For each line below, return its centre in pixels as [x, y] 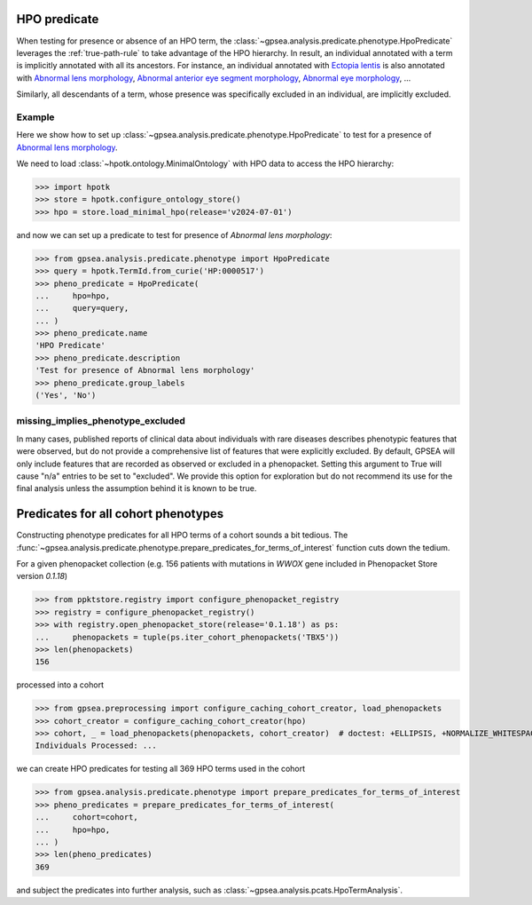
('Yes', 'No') [66, 396]
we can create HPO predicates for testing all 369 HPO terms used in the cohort [161, 769]
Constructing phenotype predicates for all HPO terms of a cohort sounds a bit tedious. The [182, 535]
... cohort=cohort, [87, 818]
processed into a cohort [60, 685]
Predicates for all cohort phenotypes [120, 514]
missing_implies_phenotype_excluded [101, 421]
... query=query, [82, 308]
